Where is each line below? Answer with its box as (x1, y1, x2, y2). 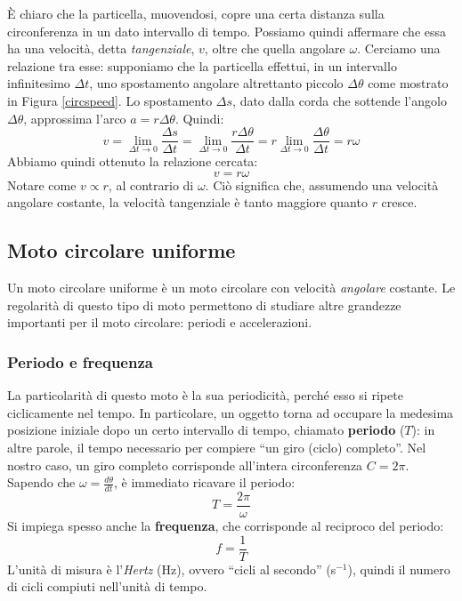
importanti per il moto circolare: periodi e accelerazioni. (7, 313, 312, 332)
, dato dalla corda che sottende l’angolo (232, 91, 447, 109)
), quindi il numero (347, 559, 450, 578)
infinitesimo (7, 74, 70, 92)
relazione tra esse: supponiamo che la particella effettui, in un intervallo (7, 56, 397, 75)
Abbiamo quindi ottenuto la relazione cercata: (7, 152, 258, 171)
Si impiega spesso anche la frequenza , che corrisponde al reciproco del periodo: (7, 517, 444, 535)
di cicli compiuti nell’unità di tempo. (7, 577, 207, 596)
